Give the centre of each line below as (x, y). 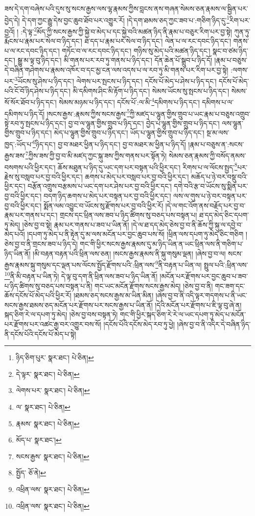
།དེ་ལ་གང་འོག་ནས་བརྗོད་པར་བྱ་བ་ (205, 205)
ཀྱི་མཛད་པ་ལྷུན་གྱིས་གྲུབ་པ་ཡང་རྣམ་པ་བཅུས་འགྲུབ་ (190, 113)
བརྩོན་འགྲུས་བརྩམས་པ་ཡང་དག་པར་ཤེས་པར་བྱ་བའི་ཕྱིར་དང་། (100, 186)
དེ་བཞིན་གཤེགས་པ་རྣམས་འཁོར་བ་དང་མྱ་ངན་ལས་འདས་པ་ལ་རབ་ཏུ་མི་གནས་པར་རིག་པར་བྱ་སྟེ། (116, 69)
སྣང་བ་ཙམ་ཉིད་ (230, 50)
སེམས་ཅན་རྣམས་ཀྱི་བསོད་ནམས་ (207, 155)
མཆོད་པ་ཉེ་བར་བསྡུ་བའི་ (219, 176)
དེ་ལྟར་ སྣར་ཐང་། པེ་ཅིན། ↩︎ (48, 374)
